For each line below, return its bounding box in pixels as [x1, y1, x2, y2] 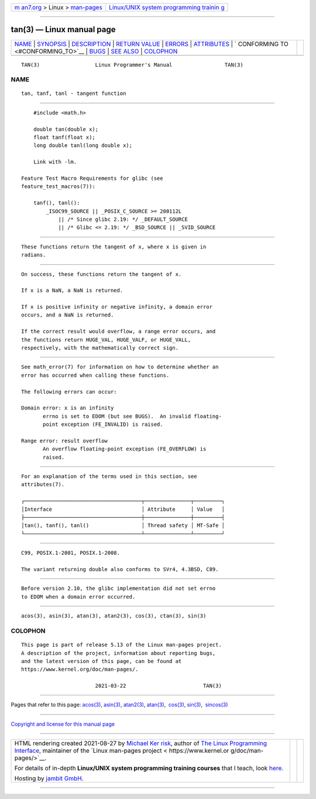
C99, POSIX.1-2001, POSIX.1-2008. [21, 549, 120, 556]
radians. [21, 252, 46, 258]
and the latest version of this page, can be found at [21, 658, 182, 664]
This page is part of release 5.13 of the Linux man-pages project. [21, 641, 222, 648]
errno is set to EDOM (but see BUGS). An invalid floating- [43, 413, 222, 419]
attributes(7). [21, 481, 65, 488]
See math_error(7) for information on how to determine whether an [21, 364, 219, 370]
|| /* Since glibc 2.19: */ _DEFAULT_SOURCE [58, 216, 188, 223]
